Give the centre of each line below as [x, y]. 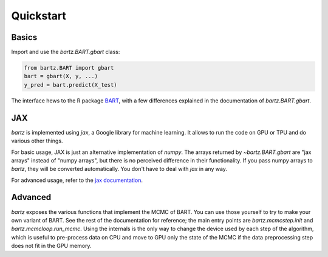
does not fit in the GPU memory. [51, 246]
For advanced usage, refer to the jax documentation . [77, 180]
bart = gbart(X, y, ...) [61, 76]
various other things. [37, 141]
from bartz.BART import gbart [69, 68]
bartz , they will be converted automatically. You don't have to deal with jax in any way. [119, 169]
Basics [24, 37]
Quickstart [39, 16]
